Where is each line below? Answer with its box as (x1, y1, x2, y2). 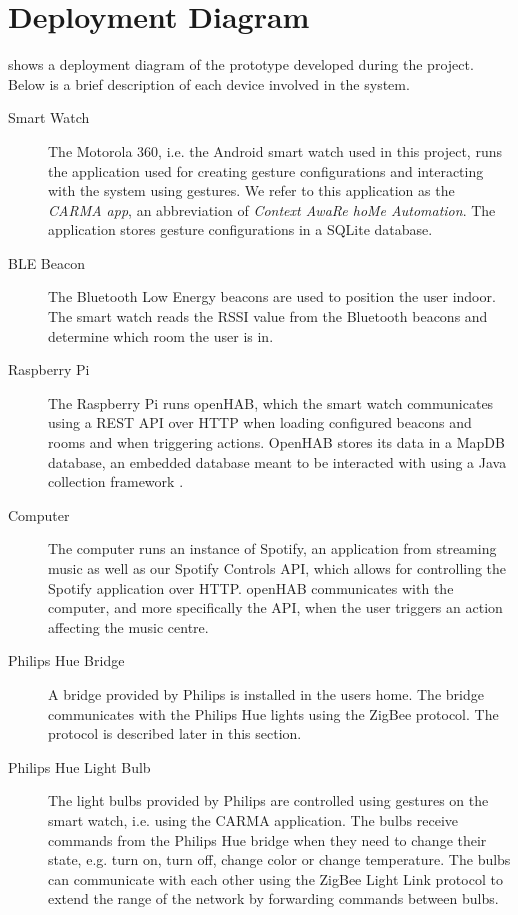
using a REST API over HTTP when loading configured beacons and (48, 412, 472, 433)
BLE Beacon (8, 252, 85, 273)
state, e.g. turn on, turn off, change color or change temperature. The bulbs (48, 849, 511, 870)
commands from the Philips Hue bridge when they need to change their (48, 829, 487, 850)
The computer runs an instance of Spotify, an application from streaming (48, 538, 497, 559)
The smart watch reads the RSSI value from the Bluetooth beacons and (48, 306, 488, 327)
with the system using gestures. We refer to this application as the (48, 180, 455, 201)
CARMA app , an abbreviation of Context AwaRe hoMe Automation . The (48, 199, 496, 220)
